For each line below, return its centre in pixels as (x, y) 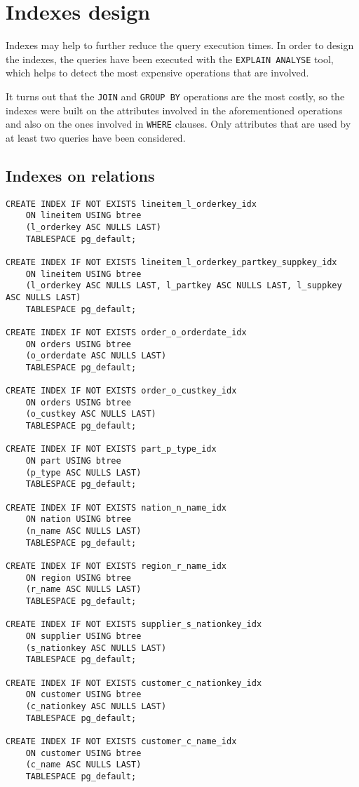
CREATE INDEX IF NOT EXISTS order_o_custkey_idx (121, 391)
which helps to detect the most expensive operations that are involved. (157, 73)
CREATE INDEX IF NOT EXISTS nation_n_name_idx (116, 507)
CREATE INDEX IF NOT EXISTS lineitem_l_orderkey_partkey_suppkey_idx (171, 262)
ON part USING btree (73, 461)
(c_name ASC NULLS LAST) (83, 765)
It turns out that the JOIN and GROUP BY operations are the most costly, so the (175, 96)
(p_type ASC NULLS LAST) (83, 472)
